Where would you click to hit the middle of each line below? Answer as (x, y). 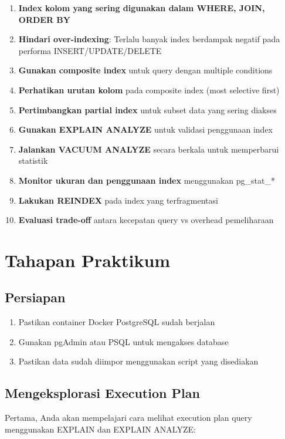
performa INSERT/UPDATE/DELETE (90, 50)
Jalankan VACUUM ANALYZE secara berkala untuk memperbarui (149, 149)
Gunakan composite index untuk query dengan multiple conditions (145, 70)
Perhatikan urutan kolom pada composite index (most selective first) (149, 90)
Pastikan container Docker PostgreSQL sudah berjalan (117, 322)
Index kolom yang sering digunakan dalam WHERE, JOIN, (142, 8)
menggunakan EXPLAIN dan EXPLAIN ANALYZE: (100, 429)
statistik (33, 161)
